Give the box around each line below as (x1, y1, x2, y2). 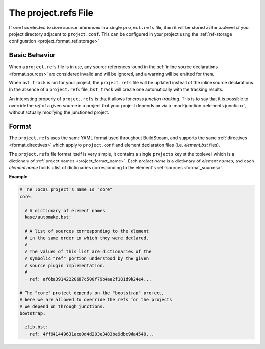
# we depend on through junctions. (19, 304, 105, 309)
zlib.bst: (25, 324, 49, 330)
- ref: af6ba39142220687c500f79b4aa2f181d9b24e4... (25, 276, 152, 282)
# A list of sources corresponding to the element (25, 228, 149, 234)
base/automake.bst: (25, 214, 72, 220)
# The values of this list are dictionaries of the (25, 248, 152, 254)
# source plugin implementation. (25, 263, 105, 268)
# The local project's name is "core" (19, 187, 113, 192)
